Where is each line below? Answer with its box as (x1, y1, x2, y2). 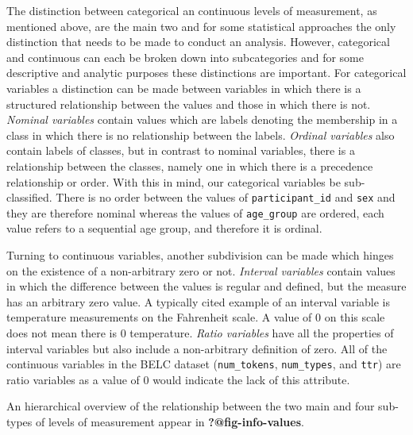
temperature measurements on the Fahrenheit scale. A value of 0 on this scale (6, 309, 385, 325)
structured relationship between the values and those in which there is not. (6, 95, 371, 112)
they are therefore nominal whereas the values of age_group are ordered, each (6, 204, 384, 221)
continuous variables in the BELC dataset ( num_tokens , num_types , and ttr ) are (6, 356, 401, 372)
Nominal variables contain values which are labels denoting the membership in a (6, 111, 398, 128)
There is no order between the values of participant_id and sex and (56, 189, 396, 206)
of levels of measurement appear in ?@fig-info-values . (36, 414, 304, 430)
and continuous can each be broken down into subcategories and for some (6, 48, 364, 65)
